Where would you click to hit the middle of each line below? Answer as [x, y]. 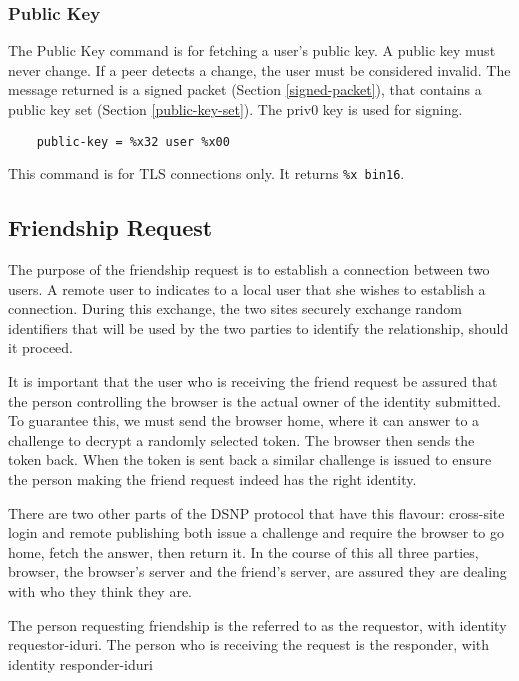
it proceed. [40, 347]
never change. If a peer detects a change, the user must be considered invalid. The [259, 69]
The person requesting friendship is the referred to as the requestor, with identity [257, 624]
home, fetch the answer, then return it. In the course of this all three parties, [243, 551]
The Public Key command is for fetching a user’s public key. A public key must [252, 50]
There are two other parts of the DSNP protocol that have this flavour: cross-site [256, 512]
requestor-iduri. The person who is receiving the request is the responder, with [249, 644]
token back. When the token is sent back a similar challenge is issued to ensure [250, 459]
